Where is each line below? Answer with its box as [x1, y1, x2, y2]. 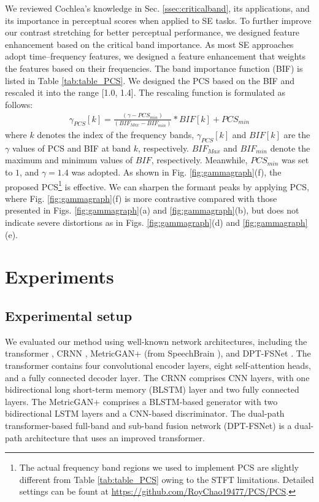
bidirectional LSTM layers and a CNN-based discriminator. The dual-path [5, 407, 285, 420]
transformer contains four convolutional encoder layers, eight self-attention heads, [5, 358, 311, 371]
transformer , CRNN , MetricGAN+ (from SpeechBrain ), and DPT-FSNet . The [5, 347, 311, 360]
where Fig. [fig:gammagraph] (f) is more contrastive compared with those [5, 191, 277, 204]
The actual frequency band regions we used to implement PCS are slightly [19, 461, 299, 474]
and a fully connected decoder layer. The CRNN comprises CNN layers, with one [5, 371, 310, 384]
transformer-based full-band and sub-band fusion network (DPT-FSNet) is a [5, 419, 292, 431]
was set [282, 153, 309, 166]
